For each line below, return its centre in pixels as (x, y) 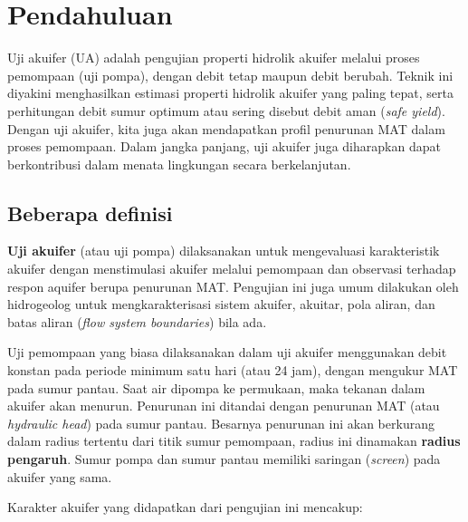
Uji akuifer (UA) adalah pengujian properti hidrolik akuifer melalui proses (214, 58)
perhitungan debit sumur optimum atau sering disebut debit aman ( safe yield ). (226, 110)
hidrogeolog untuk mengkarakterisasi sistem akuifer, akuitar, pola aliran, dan (221, 304)
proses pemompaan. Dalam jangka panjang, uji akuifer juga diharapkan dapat (224, 146)
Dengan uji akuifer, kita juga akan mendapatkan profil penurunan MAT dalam (226, 128)
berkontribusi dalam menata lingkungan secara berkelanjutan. (179, 164)
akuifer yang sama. (60, 476)
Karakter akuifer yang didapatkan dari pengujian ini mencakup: (185, 507)
